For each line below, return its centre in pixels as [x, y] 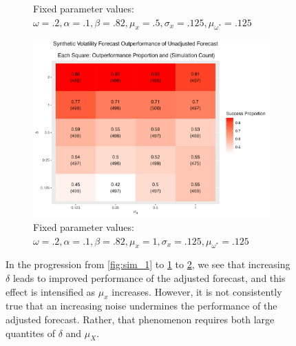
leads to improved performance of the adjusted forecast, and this [149, 277]
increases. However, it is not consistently [197, 291]
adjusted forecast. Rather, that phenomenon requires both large [140, 319]
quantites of [31, 333]
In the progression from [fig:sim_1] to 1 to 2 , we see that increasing [148, 264]
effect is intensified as [51, 291]
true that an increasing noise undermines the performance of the [141, 306]
